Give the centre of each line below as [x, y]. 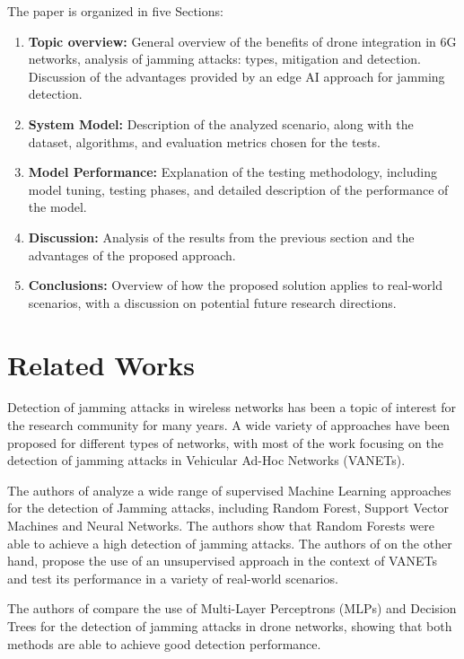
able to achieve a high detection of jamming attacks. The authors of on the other [230, 543]
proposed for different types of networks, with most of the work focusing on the [225, 442]
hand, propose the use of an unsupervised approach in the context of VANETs [223, 561]
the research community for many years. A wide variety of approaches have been [229, 425]
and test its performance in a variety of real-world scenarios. [173, 578]
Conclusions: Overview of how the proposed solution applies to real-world [235, 285]
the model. [57, 207]
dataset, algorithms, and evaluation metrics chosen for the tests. [204, 141]
